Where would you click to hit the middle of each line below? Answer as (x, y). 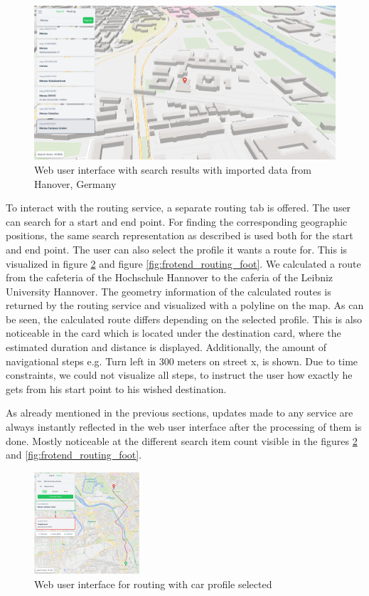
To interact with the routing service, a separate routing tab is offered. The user (178, 208)
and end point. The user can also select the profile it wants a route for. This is (177, 249)
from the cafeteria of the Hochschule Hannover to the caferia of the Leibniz (170, 277)
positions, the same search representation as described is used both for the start (180, 235)
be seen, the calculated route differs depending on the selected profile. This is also (184, 319)
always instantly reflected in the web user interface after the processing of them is (184, 427)
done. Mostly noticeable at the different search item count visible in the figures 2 (182, 440)
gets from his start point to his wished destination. (116, 388)
